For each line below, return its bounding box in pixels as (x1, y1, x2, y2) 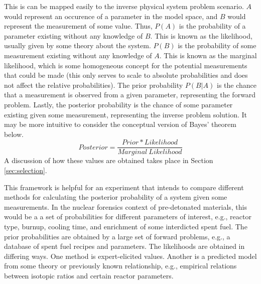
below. (4, 128, 24, 139)
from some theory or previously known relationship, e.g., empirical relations (4, 260, 237, 271)
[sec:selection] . (4, 165, 47, 175)
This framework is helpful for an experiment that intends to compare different (4, 182, 244, 192)
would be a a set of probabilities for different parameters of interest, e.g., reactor (4, 211, 251, 222)
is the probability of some (178, 40, 256, 51)
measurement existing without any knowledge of (4, 50, 152, 60)
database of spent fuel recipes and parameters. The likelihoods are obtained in (4, 241, 245, 251)
